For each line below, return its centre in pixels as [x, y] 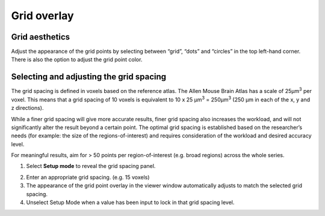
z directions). [27, 108]
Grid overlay [43, 16]
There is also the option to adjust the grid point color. [77, 59]
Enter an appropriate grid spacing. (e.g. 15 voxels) [88, 177]
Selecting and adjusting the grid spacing [89, 77]
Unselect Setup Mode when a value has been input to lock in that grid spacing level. [130, 202]
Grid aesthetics [41, 37]
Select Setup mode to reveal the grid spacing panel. [91, 166]
